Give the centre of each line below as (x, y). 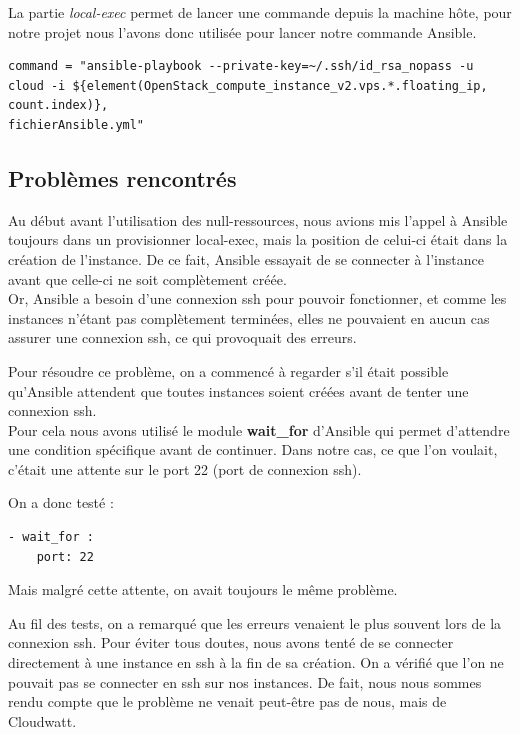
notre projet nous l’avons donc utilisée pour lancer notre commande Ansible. (242, 31)
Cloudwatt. (42, 720)
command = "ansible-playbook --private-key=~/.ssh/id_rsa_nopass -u (241, 66)
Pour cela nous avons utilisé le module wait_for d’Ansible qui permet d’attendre (259, 429)
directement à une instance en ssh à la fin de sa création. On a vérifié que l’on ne (256, 662)
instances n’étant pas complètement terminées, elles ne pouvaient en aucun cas (249, 317)
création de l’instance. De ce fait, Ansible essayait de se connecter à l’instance (246, 258)
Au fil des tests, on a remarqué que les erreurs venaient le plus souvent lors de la (255, 622)
